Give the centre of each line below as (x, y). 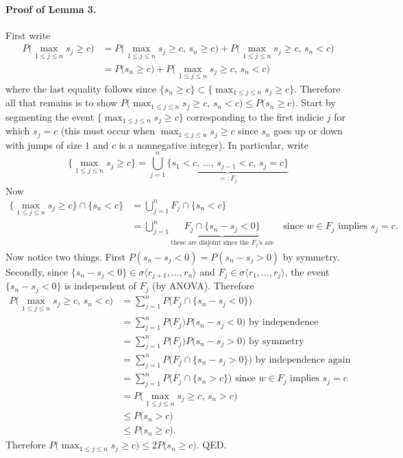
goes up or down (308, 131)
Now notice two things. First (65, 257)
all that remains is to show (62, 103)
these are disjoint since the (210, 242)
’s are (266, 242)
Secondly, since (37, 272)
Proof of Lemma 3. (51, 9)
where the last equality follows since (81, 88)
